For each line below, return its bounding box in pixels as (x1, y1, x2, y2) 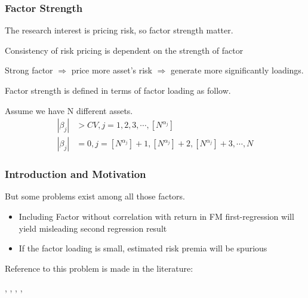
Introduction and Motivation (5, 167, 146, 182)
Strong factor (5, 64, 53, 76)
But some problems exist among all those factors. (5, 190, 186, 202)
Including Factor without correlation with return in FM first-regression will (19, 210, 294, 223)
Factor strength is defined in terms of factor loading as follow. (5, 84, 231, 96)
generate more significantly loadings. (171, 64, 304, 76)
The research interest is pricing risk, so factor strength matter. (5, 24, 233, 36)
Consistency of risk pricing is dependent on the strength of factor (5, 44, 244, 56)
